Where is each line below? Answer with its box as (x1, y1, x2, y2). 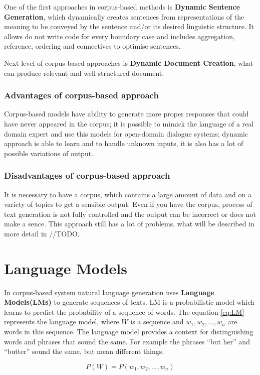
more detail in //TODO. (4, 228, 80, 238)
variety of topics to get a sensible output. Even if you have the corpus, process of (4, 199, 252, 209)
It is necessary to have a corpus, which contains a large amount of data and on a (4, 189, 251, 199)
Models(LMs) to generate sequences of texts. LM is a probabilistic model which (4, 297, 254, 307)
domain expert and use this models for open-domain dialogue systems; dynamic (4, 128, 248, 139)
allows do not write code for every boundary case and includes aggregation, (4, 31, 235, 41)
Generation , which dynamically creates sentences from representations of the (4, 11, 244, 22)
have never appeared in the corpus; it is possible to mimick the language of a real (4, 118, 254, 129)
